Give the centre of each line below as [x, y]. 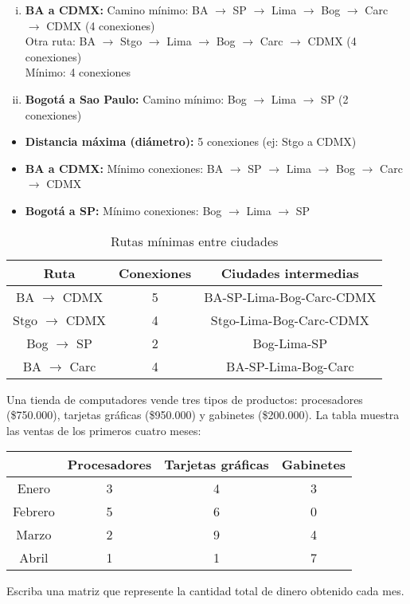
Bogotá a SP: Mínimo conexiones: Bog [123, 210]
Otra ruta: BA [60, 41]
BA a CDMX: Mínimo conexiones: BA [124, 168]
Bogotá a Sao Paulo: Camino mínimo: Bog [136, 98]
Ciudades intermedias [290, 273]
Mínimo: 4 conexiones [78, 72]
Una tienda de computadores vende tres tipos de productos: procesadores [185, 399]
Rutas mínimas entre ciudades [195, 241]
